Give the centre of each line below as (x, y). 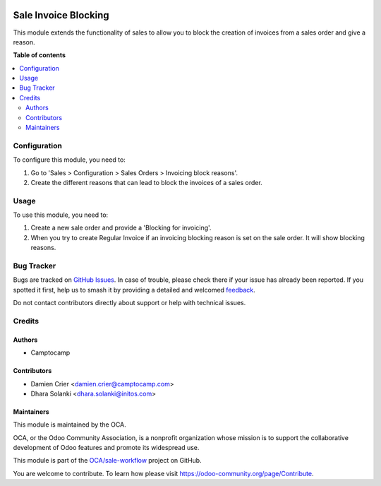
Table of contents (40, 55)
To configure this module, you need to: (69, 160)
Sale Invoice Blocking (61, 15)
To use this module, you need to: (61, 215)
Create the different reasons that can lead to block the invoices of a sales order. (146, 182)
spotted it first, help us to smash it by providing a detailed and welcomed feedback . (134, 290)
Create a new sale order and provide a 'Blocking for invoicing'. (121, 228)
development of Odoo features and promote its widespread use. (106, 448)
